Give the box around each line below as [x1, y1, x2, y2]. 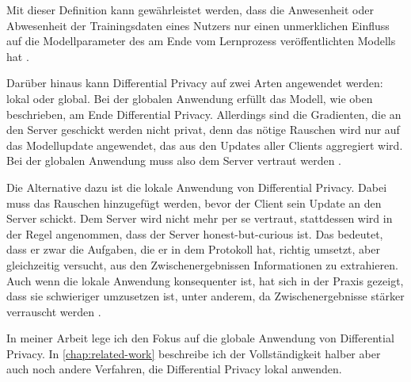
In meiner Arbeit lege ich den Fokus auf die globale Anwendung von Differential [6, 330, 394, 346]
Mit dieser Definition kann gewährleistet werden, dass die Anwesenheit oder [6, 2, 374, 17]
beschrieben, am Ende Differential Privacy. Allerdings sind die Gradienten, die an [6, 105, 401, 122]
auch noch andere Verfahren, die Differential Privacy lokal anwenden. [6, 361, 342, 377]
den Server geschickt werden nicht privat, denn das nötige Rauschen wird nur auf [6, 121, 400, 138]
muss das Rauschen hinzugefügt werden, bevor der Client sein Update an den [6, 194, 382, 211]
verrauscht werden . [6, 303, 101, 319]
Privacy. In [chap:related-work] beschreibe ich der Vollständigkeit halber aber [6, 345, 381, 361]
